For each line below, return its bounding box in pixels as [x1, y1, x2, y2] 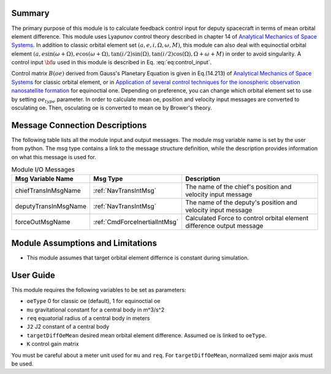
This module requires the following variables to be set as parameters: [11, 286, 186, 293]
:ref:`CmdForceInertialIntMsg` [93, 218, 179, 226]
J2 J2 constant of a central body [26, 323, 110, 331]
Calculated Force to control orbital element [185, 214, 309, 223]
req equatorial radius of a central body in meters [26, 315, 150, 322]
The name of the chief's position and [185, 182, 292, 191]
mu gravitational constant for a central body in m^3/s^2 [26, 306, 165, 313]
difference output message [185, 222, 264, 230]
